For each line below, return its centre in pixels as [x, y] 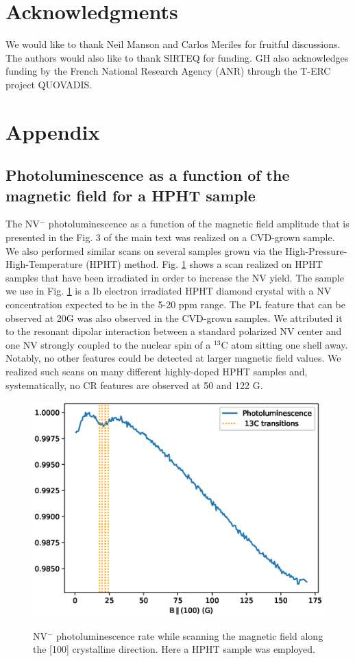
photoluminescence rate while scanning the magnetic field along [190, 635]
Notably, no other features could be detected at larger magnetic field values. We [173, 358]
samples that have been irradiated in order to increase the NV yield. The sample [175, 277]
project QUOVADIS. [49, 84]
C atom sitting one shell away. [284, 344]
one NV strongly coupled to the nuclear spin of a [108, 344]
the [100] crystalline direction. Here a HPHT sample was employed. [174, 649]
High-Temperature [44, 264]
